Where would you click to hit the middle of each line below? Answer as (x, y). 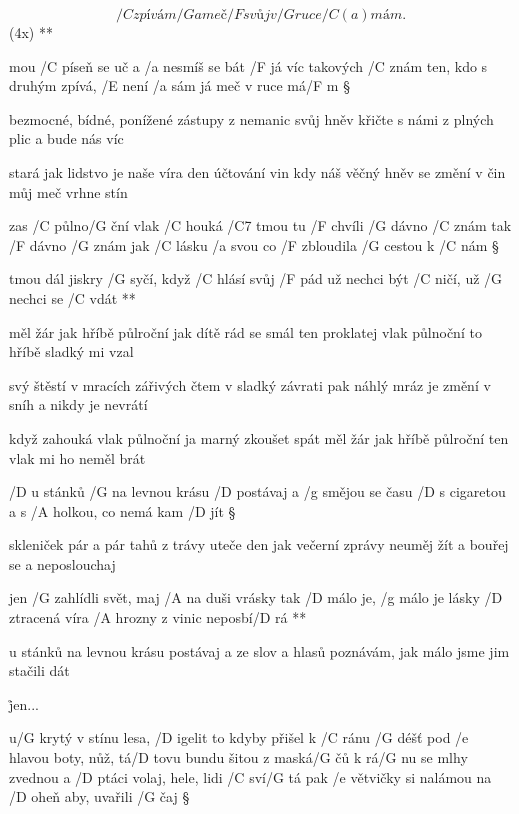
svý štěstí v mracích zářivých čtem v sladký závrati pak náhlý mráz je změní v (250, 384)
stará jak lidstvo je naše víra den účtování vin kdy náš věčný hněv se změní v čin (257, 171)
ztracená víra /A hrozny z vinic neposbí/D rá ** (158, 617)
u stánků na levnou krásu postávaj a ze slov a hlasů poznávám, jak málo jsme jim (259, 650)
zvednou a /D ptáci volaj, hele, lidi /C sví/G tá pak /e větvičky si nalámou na (250, 776)
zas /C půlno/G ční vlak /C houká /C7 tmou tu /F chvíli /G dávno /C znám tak (260, 225)
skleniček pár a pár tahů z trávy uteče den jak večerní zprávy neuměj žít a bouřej (259, 544)
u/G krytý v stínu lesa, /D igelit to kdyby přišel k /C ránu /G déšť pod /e (239, 737)
